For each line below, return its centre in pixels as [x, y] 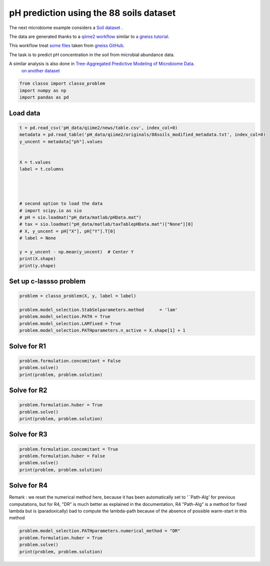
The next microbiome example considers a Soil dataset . [66, 28]
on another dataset [41, 70]
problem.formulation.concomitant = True [69, 449]
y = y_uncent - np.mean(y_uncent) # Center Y [76, 252]
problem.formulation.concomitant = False [70, 361]
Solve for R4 [28, 485]
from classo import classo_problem [62, 83]
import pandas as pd [44, 98]
